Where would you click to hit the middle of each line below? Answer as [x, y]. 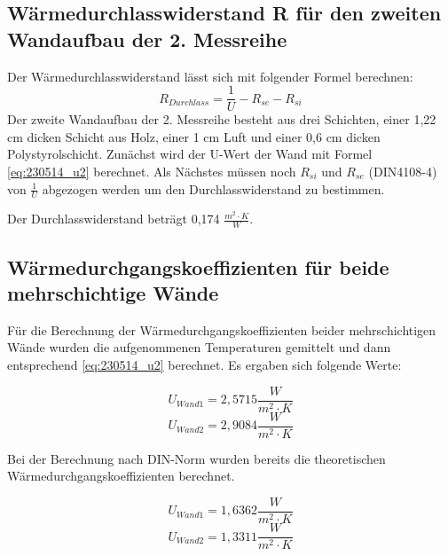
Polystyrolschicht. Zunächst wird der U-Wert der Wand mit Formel [190, 154]
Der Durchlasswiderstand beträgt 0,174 [114, 219]
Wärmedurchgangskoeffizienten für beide [198, 266]
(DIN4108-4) [403, 172]
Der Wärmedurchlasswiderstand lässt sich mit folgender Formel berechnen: [210, 76]
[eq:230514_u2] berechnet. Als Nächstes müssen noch [152, 172]
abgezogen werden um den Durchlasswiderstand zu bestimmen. [213, 188]
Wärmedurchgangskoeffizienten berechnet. [121, 476]
